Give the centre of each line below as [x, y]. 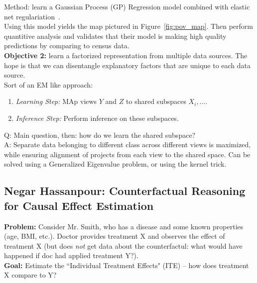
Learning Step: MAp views [56, 101]
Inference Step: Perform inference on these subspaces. [97, 118]
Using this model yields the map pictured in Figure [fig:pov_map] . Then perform [128, 26]
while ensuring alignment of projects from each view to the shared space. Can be [127, 154]
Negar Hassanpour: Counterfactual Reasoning [125, 191]
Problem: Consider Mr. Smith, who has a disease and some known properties [124, 226]
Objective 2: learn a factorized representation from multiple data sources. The [126, 55]
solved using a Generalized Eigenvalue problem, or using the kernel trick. [115, 164]
